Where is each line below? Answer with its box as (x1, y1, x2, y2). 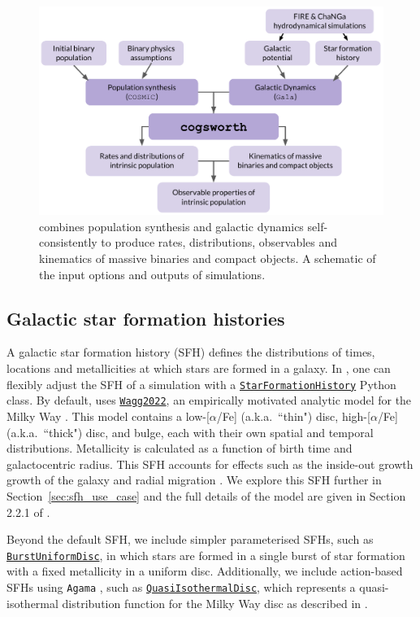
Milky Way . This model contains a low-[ (6, 407, 210, 424)
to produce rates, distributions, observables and (101, 234, 338, 251)
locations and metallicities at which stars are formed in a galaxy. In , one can (6, 360, 391, 377)
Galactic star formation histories (6, 305, 285, 330)
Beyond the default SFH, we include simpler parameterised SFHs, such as (6, 531, 374, 548)
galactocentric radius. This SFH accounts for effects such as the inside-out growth (6, 455, 414, 472)
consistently (39, 234, 97, 251)
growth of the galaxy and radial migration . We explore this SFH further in (6, 471, 382, 488)
